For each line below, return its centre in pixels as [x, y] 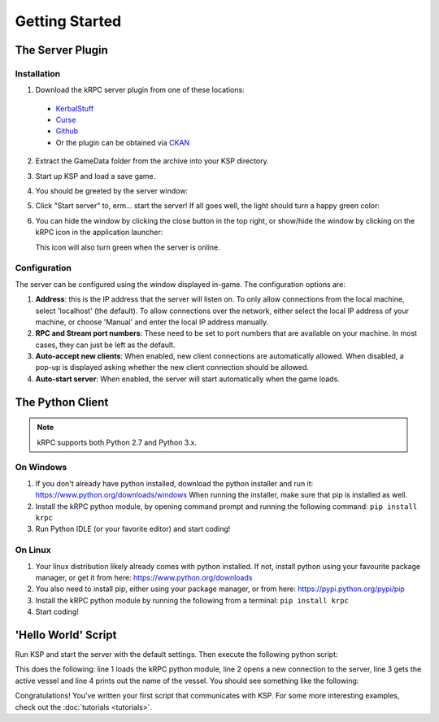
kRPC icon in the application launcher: [99, 233]
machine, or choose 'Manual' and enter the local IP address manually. [152, 322]
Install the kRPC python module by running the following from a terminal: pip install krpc [192, 600]
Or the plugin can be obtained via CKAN [123, 142]
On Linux [33, 550]
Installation [38, 73]
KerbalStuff [75, 108]
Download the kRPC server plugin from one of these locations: [140, 90]
